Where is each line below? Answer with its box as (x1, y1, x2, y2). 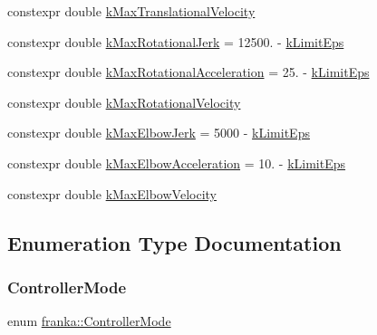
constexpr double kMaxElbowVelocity (7, 184, 217, 203)
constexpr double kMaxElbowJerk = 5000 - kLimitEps (7, 123, 310, 142)
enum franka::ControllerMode (7, 311, 171, 330)
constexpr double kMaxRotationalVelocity (7, 92, 241, 111)
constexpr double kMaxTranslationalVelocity (7, 2, 256, 20)
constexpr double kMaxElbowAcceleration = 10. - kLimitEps (7, 153, 346, 172)
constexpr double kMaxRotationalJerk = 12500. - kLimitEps (7, 32, 344, 51)
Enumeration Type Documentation (7, 228, 342, 256)
